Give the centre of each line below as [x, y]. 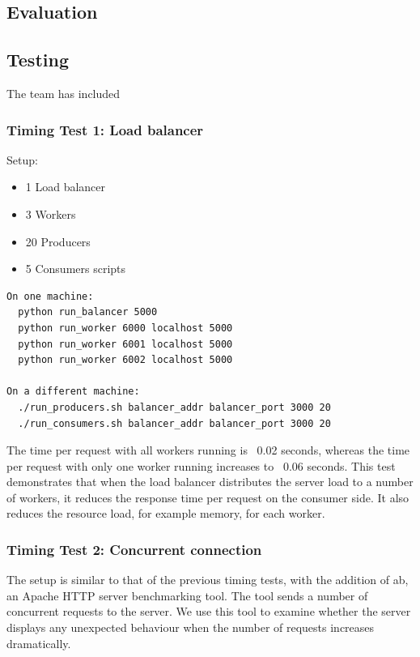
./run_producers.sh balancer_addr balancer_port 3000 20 [174, 407]
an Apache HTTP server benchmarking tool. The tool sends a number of [187, 595]
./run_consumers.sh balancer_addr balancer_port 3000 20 [174, 423]
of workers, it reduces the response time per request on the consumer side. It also [208, 497]
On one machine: [50, 296]
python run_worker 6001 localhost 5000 [125, 344]
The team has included [64, 93]
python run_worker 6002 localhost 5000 [125, 360]
